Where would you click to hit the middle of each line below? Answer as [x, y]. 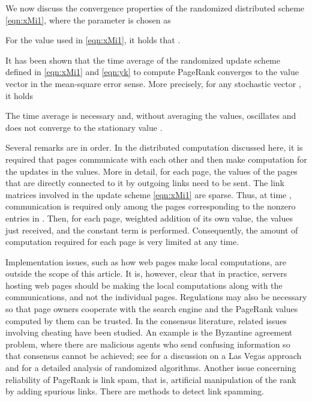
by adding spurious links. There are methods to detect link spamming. [135, 391]
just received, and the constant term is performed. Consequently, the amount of [152, 230]
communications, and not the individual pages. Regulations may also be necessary [156, 297]
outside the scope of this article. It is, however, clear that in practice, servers [146, 273]
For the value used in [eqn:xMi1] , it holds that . [93, 40]
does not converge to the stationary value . [84, 127]
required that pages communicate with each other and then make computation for [156, 159]
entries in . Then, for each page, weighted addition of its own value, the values [149, 218]
